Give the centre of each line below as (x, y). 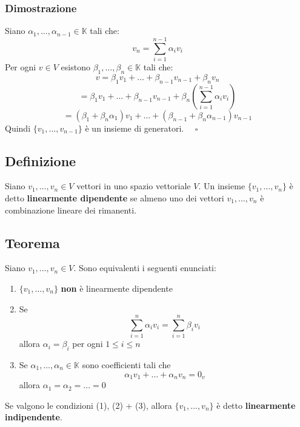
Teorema (32, 242)
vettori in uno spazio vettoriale (134, 186)
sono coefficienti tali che (126, 365)
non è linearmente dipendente (117, 288)
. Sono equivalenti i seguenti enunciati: (145, 268)
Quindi (18, 128)
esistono (75, 66)
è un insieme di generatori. (135, 128)
